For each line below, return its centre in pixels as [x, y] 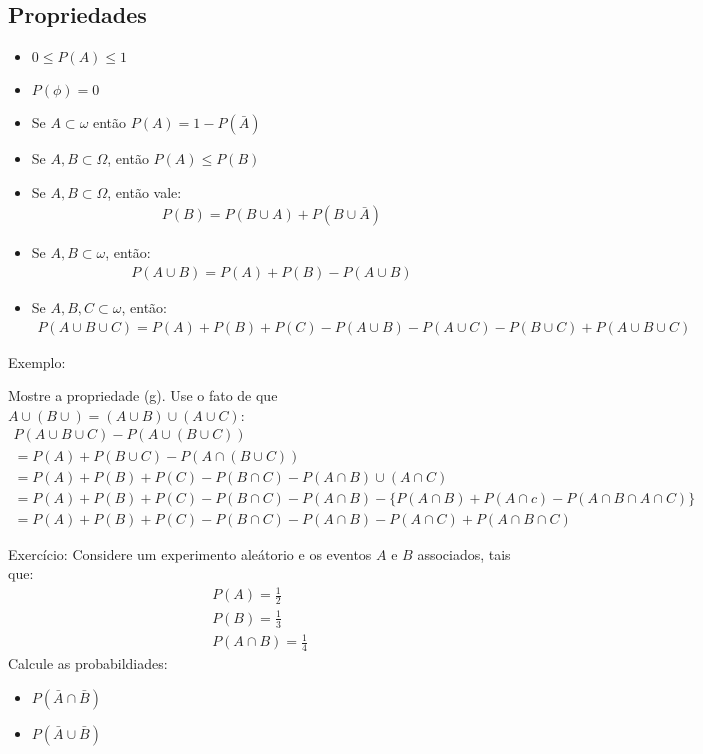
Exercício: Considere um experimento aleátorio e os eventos [190, 553]
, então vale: [144, 191]
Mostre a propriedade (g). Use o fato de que [143, 395]
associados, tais [464, 553]
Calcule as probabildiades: [88, 662]
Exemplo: [37, 361]
